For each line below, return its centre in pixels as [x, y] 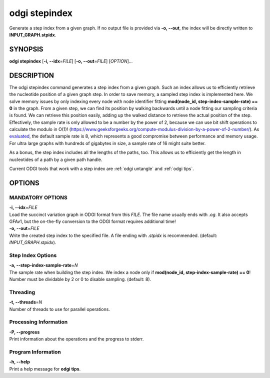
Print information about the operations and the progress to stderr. [76, 339]
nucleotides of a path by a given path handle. [56, 159]
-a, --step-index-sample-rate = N [43, 265]
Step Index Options [33, 255]
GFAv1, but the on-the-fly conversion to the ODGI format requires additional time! [92, 221]
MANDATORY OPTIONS [38, 197]
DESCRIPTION [32, 75]
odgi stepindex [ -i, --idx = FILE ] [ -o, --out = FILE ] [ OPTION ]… [71, 61]
